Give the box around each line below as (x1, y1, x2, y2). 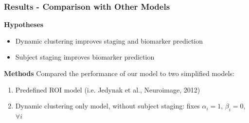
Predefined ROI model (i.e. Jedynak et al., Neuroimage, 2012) (15, 84, 200, 94)
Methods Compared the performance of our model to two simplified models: (4, 68, 234, 78)
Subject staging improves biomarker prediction (15, 52, 155, 62)
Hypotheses (4, 19, 44, 30)
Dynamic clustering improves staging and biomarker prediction (15, 35, 203, 46)
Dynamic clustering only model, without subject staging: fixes (15, 101, 200, 111)
